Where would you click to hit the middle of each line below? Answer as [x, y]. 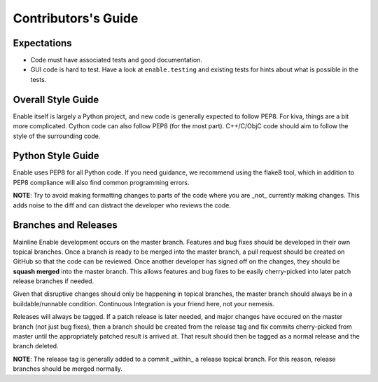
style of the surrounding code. [57, 136]
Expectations [43, 43]
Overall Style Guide [56, 99]
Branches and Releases [65, 225]
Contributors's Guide [76, 18]
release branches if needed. [54, 281]
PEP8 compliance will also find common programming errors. [101, 182]
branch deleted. [36, 346]
